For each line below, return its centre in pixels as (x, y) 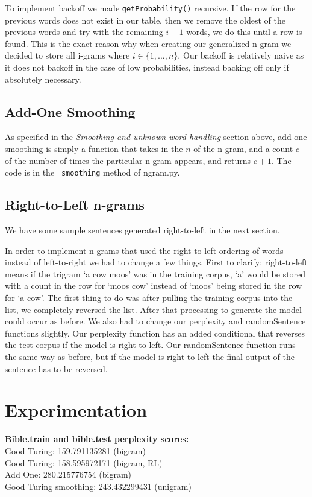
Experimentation (76, 410)
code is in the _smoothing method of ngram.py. (92, 172)
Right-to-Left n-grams (75, 205)
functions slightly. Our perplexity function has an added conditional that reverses (155, 333)
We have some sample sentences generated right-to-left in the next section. (142, 230)
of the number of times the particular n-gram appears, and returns (128, 160)
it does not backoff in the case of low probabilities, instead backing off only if (147, 67)
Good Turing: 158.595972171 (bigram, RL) (84, 462)
